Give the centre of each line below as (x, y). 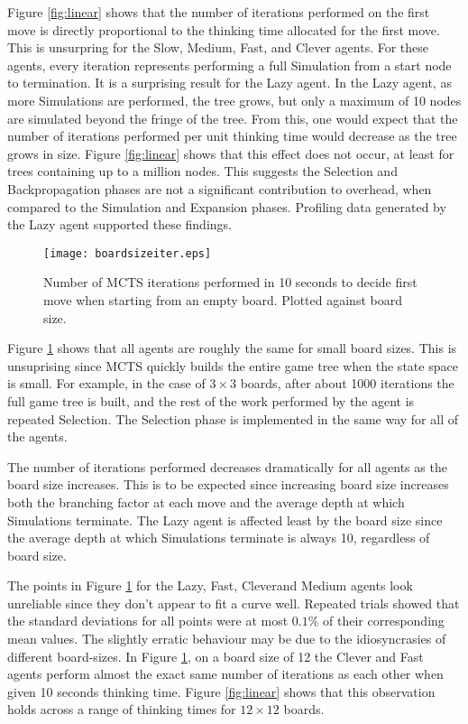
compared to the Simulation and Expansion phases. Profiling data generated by (227, 206)
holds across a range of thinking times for (122, 709)
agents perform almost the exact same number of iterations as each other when (225, 674)
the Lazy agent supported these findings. (119, 224)
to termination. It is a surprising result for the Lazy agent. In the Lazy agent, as (229, 83)
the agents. (37, 436)
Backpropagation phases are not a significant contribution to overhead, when (220, 188)
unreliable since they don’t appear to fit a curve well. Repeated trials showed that (234, 603)
